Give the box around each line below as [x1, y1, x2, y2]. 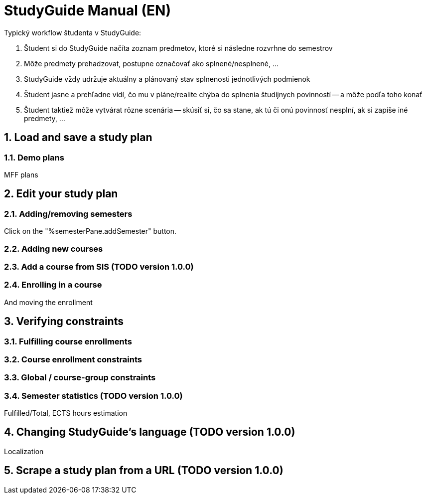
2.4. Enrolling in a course [4, 280, 102, 290]
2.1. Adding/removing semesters [4, 208, 133, 219]
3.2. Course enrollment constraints [4, 354, 142, 364]
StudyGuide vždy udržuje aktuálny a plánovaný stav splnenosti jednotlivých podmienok [24, 74, 310, 83]
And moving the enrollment [4, 298, 93, 307]
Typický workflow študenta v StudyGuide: [4, 28, 142, 37]
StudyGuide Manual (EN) [4, 2, 171, 19]
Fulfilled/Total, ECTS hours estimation [4, 409, 128, 418]
